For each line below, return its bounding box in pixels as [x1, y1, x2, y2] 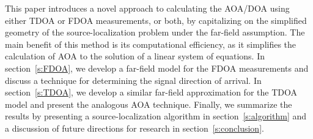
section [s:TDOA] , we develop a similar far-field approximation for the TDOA [5, 86, 297, 99]
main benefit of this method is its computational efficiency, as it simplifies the [5, 37, 296, 50]
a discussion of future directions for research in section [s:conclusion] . [5, 121, 264, 134]
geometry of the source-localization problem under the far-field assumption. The [5, 26, 305, 39]
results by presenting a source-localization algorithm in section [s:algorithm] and [5, 110, 307, 122]
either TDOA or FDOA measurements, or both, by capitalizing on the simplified [5, 13, 307, 26]
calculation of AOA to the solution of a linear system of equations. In [5, 50, 265, 62]
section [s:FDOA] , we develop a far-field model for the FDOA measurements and [5, 61, 309, 74]
